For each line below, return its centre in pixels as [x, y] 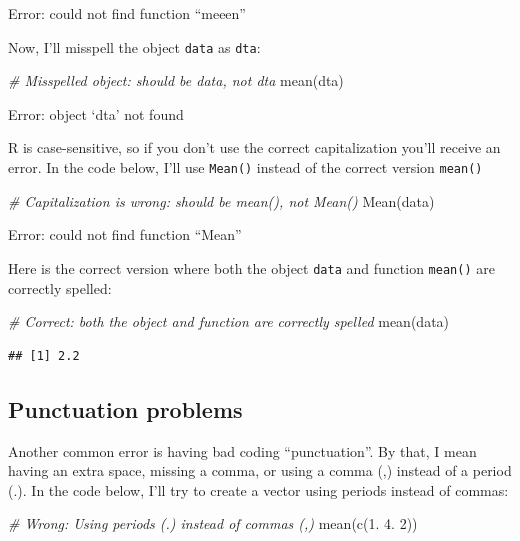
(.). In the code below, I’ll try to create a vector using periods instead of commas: [258, 489]
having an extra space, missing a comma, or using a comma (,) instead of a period [260, 470]
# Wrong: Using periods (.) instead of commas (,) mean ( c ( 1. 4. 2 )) [213, 523]
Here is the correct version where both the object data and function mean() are [251, 267]
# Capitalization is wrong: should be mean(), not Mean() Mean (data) [221, 200]
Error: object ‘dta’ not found [96, 113]
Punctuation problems [125, 408]
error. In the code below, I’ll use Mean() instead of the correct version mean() [245, 167]
